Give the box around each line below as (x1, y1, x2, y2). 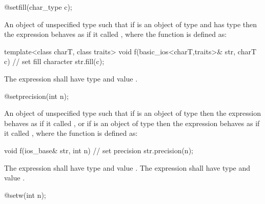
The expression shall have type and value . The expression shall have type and (4, 162, 251, 173)
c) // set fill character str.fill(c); (4, 56, 105, 67)
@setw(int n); (4, 189, 46, 200)
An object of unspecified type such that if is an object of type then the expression (4, 108, 261, 118)
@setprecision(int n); (4, 90, 69, 101)
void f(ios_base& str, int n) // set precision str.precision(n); (4, 145, 193, 155)
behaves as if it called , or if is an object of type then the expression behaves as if (4, 117, 260, 128)
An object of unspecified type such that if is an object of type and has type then (4, 18, 257, 29)
